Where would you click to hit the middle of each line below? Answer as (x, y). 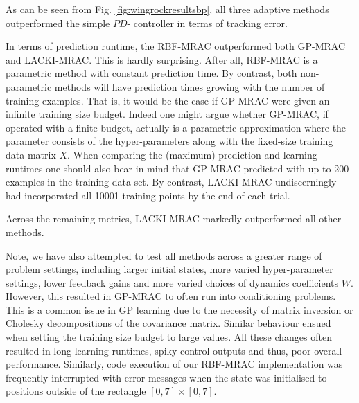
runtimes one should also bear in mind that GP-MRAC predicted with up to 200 (177, 168)
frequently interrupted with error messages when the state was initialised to (166, 377)
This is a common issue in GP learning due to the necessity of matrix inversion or (179, 309)
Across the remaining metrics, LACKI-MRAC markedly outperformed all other (174, 218)
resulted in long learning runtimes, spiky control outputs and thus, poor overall (174, 350)
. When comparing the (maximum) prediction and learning (192, 154)
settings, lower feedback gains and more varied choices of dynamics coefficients (172, 282)
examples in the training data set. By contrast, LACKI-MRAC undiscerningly (171, 182)
